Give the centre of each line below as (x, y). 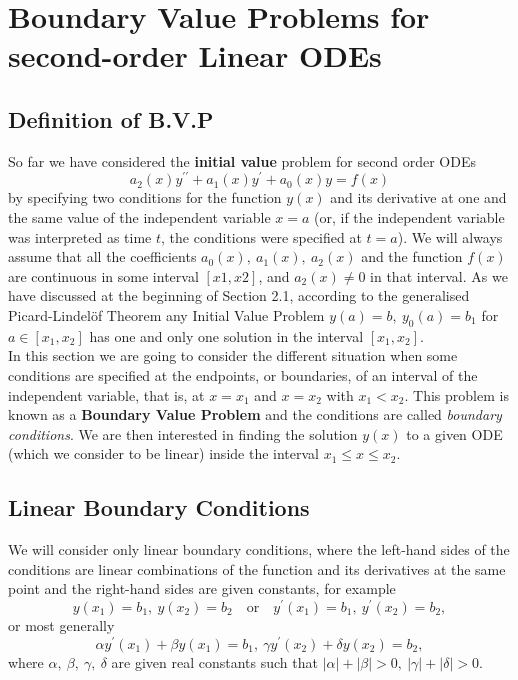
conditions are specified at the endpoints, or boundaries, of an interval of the (243, 374)
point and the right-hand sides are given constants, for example (202, 588)
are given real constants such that (214, 661)
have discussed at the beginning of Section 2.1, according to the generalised (239, 295)
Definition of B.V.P (111, 118)
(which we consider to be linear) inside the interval (163, 453)
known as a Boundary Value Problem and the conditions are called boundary (255, 414)
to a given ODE (454, 433)
